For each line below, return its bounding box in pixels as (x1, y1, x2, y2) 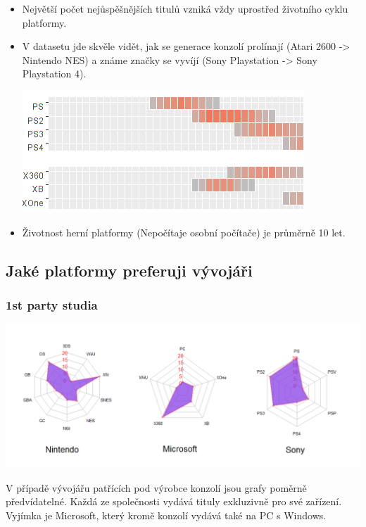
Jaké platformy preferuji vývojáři (6, 259, 253, 281)
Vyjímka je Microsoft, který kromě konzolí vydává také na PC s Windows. (6, 507, 327, 522)
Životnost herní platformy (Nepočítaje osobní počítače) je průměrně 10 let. (22, 224, 346, 239)
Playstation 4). (22, 66, 87, 81)
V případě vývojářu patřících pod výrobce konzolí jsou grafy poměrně (6, 480, 307, 495)
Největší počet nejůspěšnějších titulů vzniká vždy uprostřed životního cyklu (22, 1, 348, 15)
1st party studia (6, 296, 98, 313)
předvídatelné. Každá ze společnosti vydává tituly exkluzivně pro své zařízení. (6, 494, 342, 509)
